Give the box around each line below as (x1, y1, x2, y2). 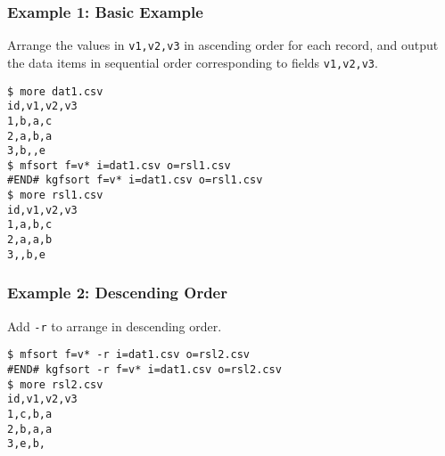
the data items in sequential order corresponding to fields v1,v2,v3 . (7, 53, 378, 71)
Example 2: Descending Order (7, 281, 227, 304)
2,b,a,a (7, 422, 53, 436)
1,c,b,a (7, 407, 53, 420)
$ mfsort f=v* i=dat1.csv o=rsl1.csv (7, 159, 231, 172)
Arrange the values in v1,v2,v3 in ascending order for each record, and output (7, 36, 439, 54)
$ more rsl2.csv (7, 378, 103, 391)
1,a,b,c (7, 218, 53, 232)
